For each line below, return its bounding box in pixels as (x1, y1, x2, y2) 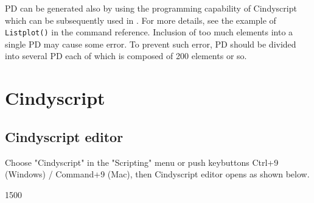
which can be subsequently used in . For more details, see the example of (5, 13, 276, 26)
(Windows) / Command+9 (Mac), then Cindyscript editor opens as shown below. (5, 168, 310, 180)
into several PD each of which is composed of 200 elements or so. (5, 49, 247, 62)
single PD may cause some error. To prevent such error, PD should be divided (5, 37, 296, 50)
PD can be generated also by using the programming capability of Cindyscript (5, 2, 297, 14)
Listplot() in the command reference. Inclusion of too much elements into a (5, 26, 293, 38)
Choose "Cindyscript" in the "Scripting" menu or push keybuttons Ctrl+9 (5, 155, 279, 168)
